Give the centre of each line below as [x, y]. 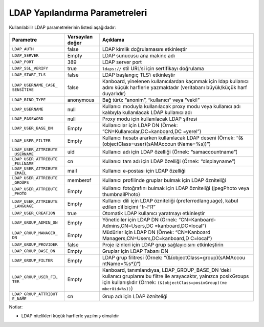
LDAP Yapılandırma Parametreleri [78, 13]
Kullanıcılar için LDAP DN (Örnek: [140, 125]
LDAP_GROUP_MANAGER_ [35, 233]
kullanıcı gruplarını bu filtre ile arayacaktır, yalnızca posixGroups [176, 276]
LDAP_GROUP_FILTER [33, 261]
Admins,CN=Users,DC [128, 226]
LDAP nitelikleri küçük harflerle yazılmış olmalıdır [70, 316]
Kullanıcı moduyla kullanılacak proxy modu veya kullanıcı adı [171, 106]
